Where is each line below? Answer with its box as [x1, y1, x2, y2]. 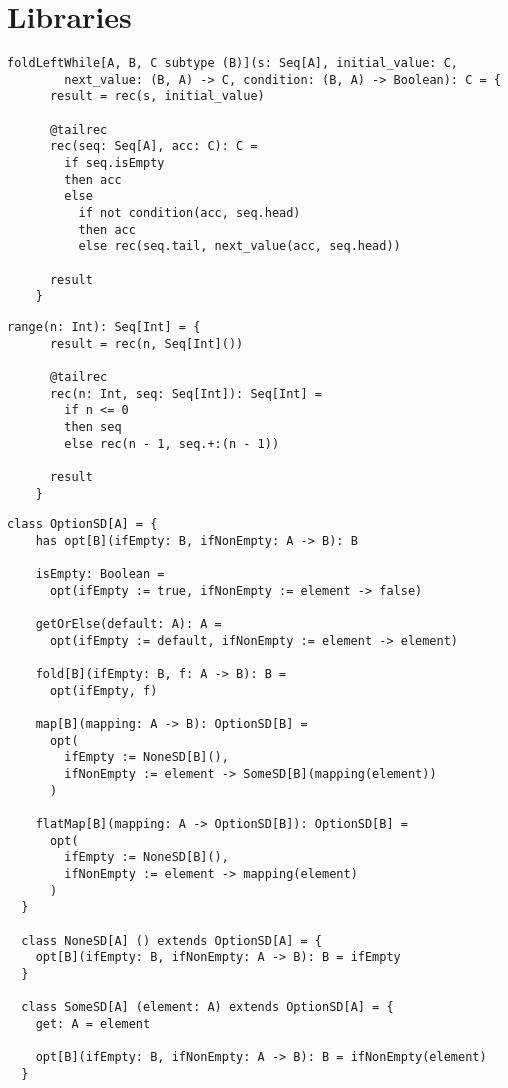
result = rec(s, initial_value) [49, 89, 265, 104]
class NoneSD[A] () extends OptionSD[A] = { [21, 933, 322, 948]
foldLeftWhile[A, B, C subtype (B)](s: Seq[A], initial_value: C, [7, 56, 459, 71]
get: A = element [35, 1016, 151, 1031]
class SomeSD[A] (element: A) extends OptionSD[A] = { [21, 1000, 394, 1015]
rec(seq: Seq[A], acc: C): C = [49, 139, 258, 154]
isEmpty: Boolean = [35, 567, 165, 582]
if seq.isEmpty [64, 156, 165, 171]
